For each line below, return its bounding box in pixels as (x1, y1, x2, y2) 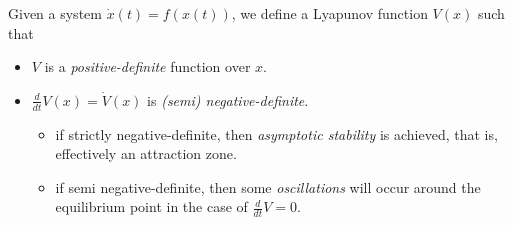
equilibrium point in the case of (55, 196, 248, 217)
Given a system (8, 3, 102, 23)
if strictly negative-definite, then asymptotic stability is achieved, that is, (55, 123, 498, 144)
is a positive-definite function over (44, 56, 251, 77)
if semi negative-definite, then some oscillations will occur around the (55, 176, 481, 197)
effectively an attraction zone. (55, 143, 237, 164)
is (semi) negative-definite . (147, 89, 309, 110)
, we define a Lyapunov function (231, 3, 428, 23)
